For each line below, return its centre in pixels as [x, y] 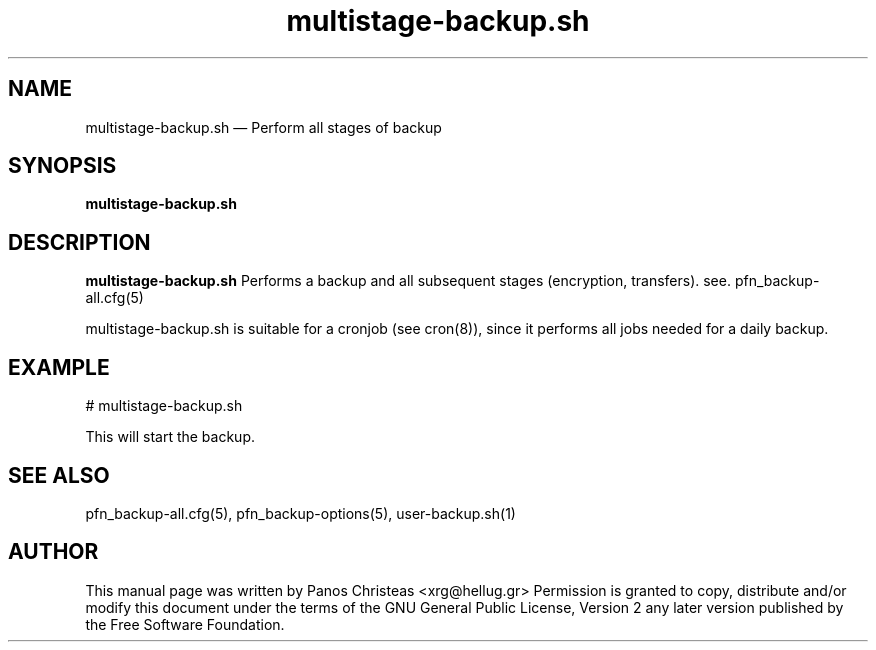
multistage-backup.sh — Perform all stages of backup [263, 127]
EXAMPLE [59, 367]
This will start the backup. [170, 437]
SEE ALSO [59, 475]
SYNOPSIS [62, 166]
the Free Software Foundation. [185, 624]
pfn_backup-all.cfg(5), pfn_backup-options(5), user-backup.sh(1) [300, 513]
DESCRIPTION [79, 242]
